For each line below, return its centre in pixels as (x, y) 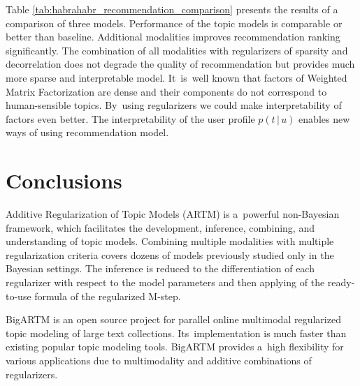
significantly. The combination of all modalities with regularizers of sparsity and (177, 50)
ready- (341, 282)
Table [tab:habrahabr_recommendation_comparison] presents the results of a (172, 9)
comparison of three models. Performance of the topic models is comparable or (174, 23)
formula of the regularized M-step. (108, 296)
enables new (324, 118)
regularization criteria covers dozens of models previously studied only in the (170, 254)
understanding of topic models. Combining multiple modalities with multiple (170, 241)
